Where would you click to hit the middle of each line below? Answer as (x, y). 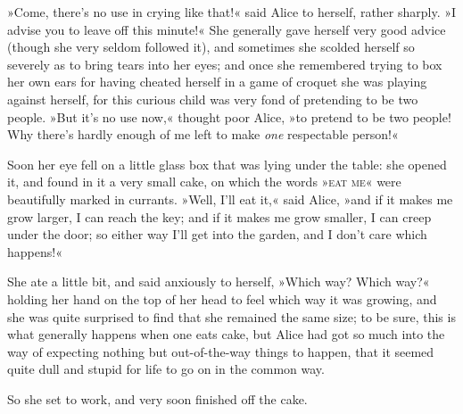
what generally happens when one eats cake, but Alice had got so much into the (226, 334)
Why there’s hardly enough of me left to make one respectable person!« (203, 134)
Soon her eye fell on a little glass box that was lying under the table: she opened (227, 164)
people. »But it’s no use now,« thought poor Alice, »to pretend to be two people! (229, 116)
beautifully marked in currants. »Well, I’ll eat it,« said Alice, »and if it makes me (230, 199)
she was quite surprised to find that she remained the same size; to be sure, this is (231, 316)
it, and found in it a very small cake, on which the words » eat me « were (204, 182)
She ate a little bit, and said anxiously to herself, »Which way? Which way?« (219, 282)
